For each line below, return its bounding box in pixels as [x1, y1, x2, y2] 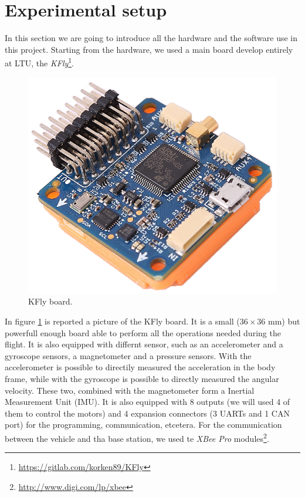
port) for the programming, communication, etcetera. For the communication [5, 418, 282, 431]
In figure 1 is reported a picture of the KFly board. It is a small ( [5, 315, 240, 327]
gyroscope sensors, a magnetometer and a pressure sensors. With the [5, 349, 252, 361]
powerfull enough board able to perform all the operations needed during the [5, 326, 281, 339]
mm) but [268, 315, 300, 327]
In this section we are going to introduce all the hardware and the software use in [5, 32, 298, 44]
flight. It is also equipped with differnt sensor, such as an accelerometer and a [5, 338, 283, 350]
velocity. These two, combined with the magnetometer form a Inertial [5, 384, 255, 396]
